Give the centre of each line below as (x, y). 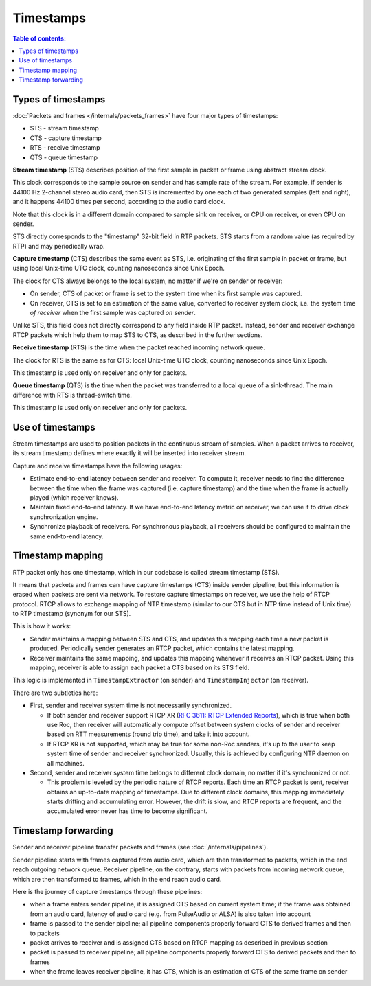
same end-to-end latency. (67, 536)
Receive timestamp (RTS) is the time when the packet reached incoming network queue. (139, 347)
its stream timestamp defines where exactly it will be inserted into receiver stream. (130, 453)
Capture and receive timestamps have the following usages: (98, 466)
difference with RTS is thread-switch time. (72, 395)
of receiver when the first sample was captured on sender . (113, 313)
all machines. (66, 763)
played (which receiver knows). (75, 498)
